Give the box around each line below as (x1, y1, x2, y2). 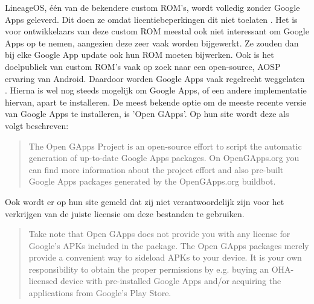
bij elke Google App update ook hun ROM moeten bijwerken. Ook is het (5, 48, 274, 61)
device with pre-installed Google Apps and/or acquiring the (60, 274, 281, 287)
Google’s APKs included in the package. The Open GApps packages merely (28, 239, 309, 252)
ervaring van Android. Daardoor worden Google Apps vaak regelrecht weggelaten (5, 72, 305, 84)
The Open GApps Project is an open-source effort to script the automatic (28, 139, 302, 152)
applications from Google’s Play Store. (28, 287, 171, 299)
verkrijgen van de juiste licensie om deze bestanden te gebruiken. (5, 207, 245, 220)
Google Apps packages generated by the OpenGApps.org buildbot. (28, 175, 276, 188)
